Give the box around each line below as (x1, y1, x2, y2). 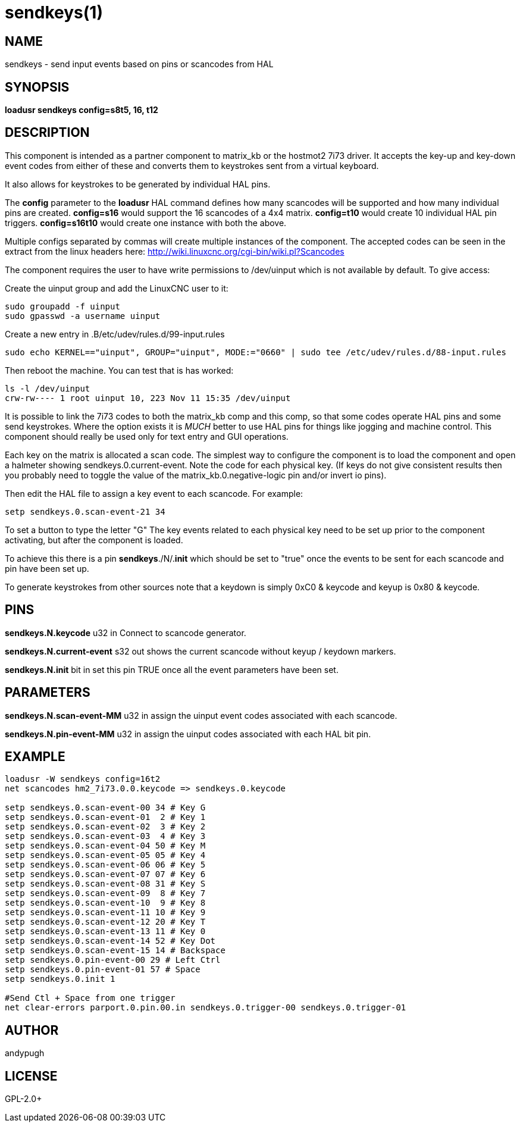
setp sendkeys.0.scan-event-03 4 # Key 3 (5, 831, 206, 841)
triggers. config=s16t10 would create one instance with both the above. (5, 217, 287, 228)
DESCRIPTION (5, 125, 90, 140)
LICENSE (5, 1068, 58, 1084)
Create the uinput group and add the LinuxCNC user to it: (5, 283, 228, 293)
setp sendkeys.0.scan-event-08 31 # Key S (5, 879, 206, 889)
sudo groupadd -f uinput (5, 301, 120, 311)
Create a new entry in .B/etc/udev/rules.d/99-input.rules (5, 328, 225, 339)
